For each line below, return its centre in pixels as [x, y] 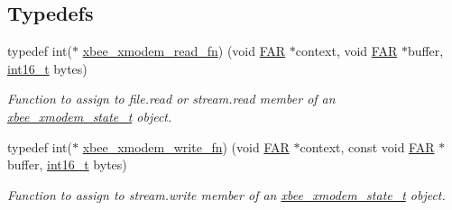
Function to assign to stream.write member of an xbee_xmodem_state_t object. [226, 194]
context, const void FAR [367, 146]
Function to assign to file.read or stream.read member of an [171, 99]
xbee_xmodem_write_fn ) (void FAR [186, 146]
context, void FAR [346, 51]
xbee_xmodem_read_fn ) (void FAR [184, 51]
